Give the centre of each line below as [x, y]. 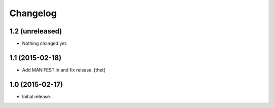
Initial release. [37, 96]
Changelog [33, 13]
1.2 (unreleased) [36, 31]
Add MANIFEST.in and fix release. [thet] [64, 70]
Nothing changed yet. [45, 44]
